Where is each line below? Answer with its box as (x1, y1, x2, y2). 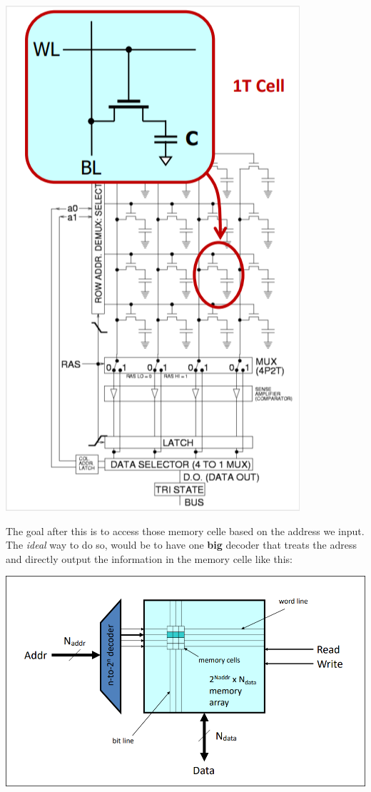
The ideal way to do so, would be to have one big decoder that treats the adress (6, 537, 357, 552)
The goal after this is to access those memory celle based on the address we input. (6, 523, 365, 538)
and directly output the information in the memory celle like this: (6, 551, 293, 566)
